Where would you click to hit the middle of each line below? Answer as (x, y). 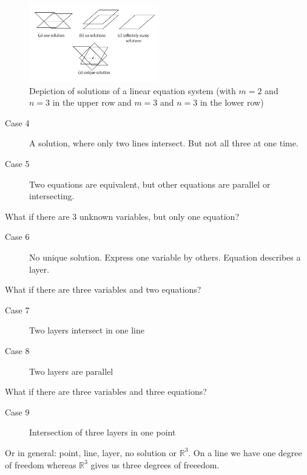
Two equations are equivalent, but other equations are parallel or (150, 184)
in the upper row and (92, 102)
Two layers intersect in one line (87, 330)
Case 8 (17, 350)
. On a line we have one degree (245, 452)
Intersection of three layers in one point (103, 432)
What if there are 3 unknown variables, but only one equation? (122, 216)
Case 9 (17, 412)
